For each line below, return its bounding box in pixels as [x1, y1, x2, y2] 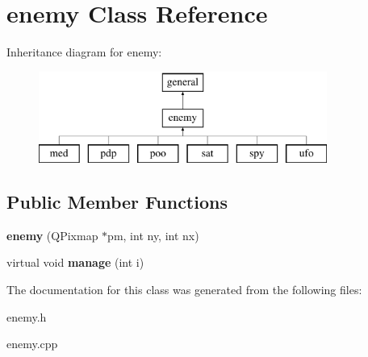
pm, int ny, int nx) [107, 226, 199, 243]
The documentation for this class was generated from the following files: [6, 281, 362, 298]
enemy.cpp [6, 335, 58, 352]
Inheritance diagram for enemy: [6, 44, 162, 60]
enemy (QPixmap [6, 226, 98, 243]
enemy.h [6, 308, 47, 325]
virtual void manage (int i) [6, 254, 144, 271]
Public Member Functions [6, 189, 228, 214]
